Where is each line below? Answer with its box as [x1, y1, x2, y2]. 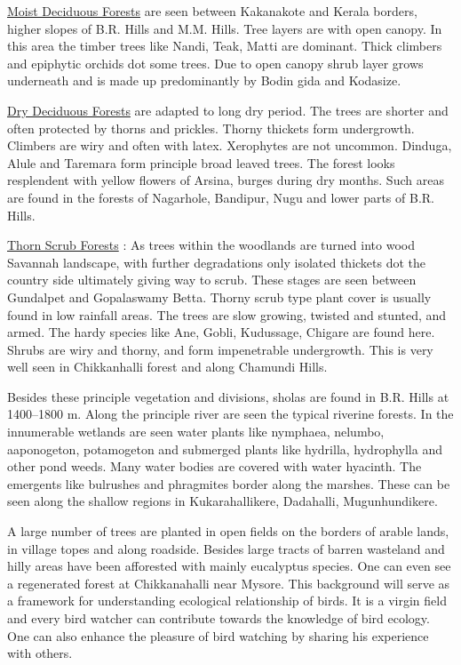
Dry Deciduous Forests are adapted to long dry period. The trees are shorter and [7, 100, 449, 119]
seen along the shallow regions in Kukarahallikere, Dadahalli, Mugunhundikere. [7, 492, 438, 510]
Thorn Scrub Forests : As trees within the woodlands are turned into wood [7, 236, 415, 254]
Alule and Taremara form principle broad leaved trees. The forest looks [7, 153, 395, 172]
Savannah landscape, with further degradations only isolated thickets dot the [7, 252, 426, 271]
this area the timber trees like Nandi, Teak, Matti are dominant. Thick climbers [7, 36, 442, 55]
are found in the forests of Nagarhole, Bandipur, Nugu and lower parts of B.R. [7, 188, 434, 206]
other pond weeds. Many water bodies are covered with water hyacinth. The [7, 457, 422, 476]
